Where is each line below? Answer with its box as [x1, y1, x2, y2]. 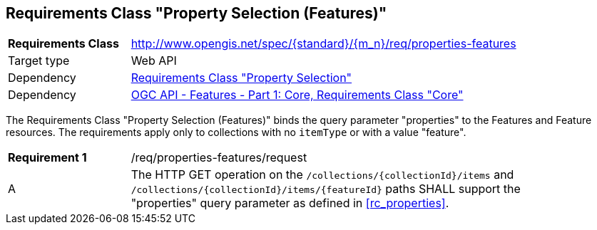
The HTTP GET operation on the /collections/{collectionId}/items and [131, 167, 514, 182]
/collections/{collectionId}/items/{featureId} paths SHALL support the [131, 182, 521, 197]
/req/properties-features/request [131, 150, 307, 165]
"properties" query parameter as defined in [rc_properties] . [131, 196, 449, 211]
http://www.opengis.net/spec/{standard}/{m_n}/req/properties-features [131, 36, 516, 51]
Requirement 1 [8, 150, 87, 165]
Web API [131, 53, 177, 68]
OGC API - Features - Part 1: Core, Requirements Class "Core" [131, 88, 464, 103]
